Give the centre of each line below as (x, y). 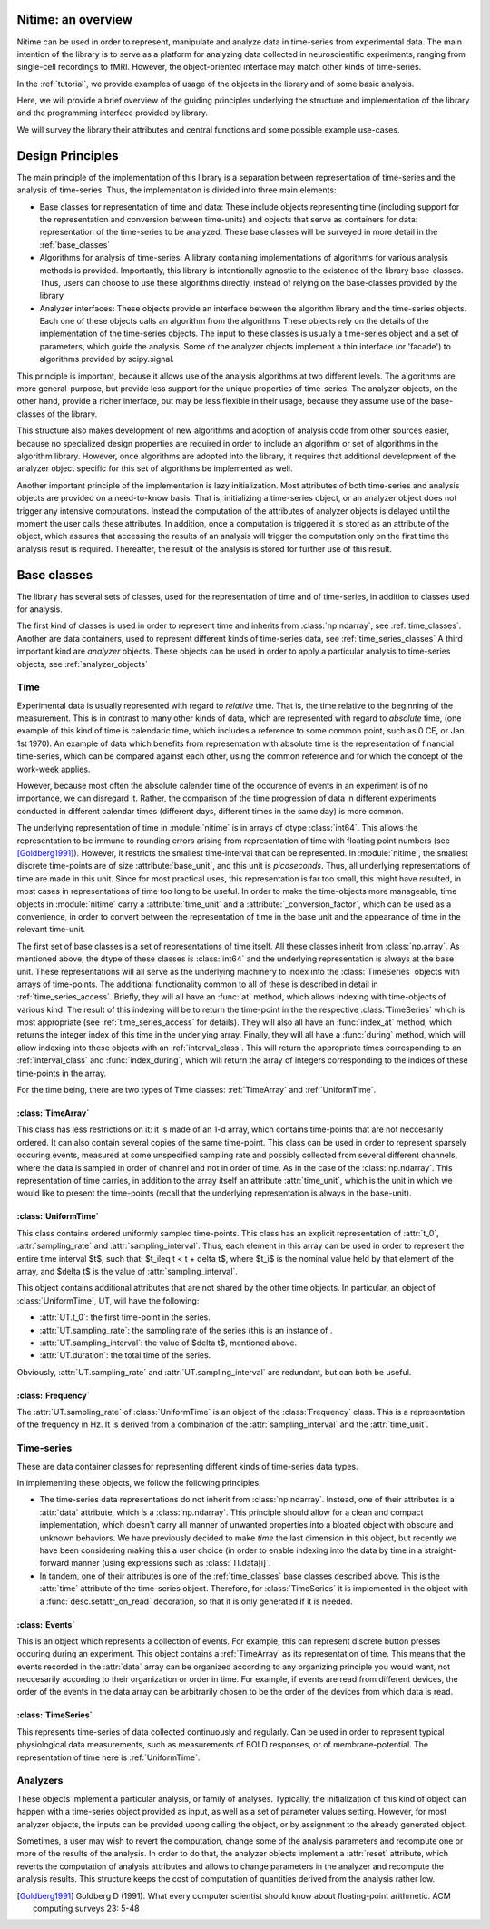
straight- (441, 1550)
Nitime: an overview (75, 20)
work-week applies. (54, 769)
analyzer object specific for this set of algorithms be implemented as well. (155, 468)
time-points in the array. (62, 1073)
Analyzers (40, 1781)
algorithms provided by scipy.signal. (107, 359)
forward (54, 1563)
